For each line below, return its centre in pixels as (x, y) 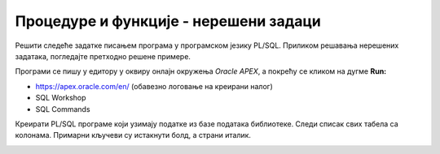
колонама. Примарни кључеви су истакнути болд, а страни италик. (133, 135)
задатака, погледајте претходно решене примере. (103, 56)
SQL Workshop (61, 98)
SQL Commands (63, 109)
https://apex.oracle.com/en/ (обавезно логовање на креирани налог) (154, 86)
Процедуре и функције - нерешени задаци (168, 21)
